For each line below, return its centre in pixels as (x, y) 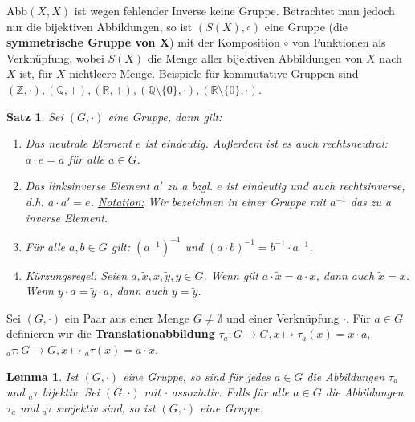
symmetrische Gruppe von (81, 42)
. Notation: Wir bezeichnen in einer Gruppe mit (208, 201)
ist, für (36, 73)
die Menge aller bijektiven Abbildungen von (255, 57)
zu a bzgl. (190, 186)
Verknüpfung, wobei (55, 57)
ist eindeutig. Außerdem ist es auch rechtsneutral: (266, 143)
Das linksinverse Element (87, 186)
